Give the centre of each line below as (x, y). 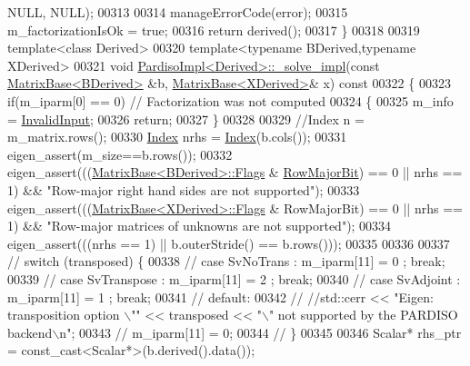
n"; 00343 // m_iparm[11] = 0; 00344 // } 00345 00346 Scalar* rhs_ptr (260, 332)
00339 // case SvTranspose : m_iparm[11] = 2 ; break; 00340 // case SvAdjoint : (234, 278)
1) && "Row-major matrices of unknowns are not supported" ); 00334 (200, 226)
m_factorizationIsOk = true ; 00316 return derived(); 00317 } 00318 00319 (214, 30)
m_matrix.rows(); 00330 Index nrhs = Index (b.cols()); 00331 (177, 137)
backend (30, 332)
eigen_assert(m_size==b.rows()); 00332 (120, 154)
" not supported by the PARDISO (363, 315)
